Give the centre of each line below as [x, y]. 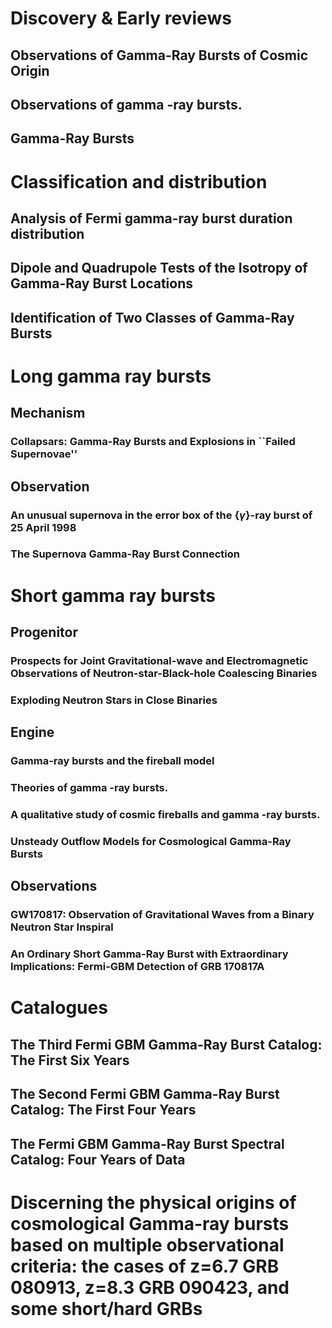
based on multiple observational [147, 1244]
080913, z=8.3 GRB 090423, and [150, 1287]
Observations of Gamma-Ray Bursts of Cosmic [159, 55]
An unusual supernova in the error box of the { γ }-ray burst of [161, 515]
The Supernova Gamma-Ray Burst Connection [125, 554]
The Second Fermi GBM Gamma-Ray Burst [145, 1094]
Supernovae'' [44, 454]
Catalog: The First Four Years [103, 1110]
